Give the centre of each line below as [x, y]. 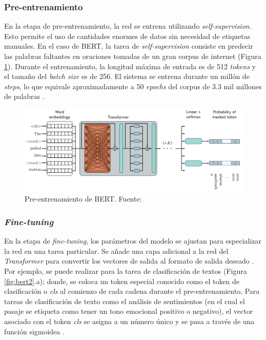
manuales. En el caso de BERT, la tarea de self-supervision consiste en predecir [129, 46]
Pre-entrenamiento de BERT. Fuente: [83, 199]
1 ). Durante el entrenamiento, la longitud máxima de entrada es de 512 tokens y [130, 66]
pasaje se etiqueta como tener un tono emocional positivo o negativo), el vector [129, 311]
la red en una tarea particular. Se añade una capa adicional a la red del [116, 251]
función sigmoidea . [34, 331]
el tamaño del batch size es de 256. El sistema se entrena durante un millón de [127, 76]
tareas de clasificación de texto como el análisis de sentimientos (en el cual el [125, 301]
